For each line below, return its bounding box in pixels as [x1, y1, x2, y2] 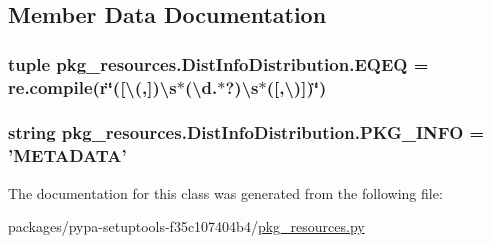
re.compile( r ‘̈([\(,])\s [8, 74, 177, 99]
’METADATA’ [8, 143, 127, 168]
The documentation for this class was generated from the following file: [8, 182, 443, 203]
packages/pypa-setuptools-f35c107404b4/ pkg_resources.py [8, 216, 365, 237]
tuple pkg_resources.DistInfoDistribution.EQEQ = [8, 51, 429, 76]
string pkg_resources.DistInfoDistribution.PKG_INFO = [8, 120, 485, 145]
